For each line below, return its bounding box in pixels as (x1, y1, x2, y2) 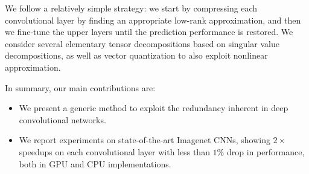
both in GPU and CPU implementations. (19, 157, 171, 170)
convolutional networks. (19, 113, 106, 126)
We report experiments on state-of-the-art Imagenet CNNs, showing (19, 134, 270, 146)
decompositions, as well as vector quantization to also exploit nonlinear (5, 49, 268, 62)
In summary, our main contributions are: (5, 81, 156, 94)
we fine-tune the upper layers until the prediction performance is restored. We (5, 25, 293, 38)
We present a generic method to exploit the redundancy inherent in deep (19, 101, 288, 114)
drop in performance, (226, 145, 305, 158)
